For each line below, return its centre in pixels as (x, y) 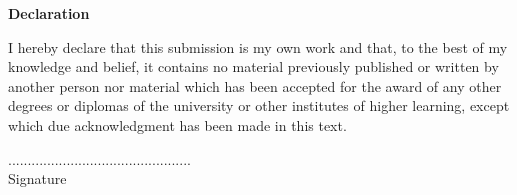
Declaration (49, 13)
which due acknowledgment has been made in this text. (177, 124)
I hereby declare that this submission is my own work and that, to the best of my (258, 46)
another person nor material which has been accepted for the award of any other (255, 85)
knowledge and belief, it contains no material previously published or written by (253, 66)
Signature (37, 178)
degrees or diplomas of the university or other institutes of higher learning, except (259, 105)
